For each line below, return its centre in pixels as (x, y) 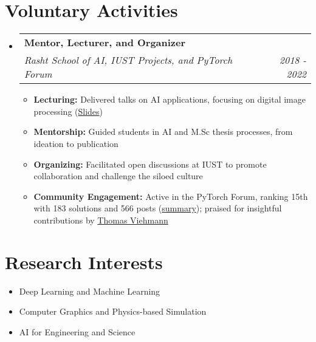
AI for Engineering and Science (77, 331)
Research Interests (84, 262)
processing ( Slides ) (68, 111)
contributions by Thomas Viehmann (101, 220)
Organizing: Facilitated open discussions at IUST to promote (150, 164)
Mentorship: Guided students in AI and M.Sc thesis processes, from (163, 132)
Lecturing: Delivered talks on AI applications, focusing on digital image (170, 99)
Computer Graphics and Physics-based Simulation (113, 311)
